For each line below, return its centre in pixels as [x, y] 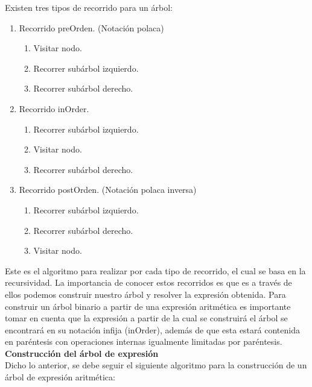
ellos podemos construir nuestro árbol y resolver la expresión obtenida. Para [145, 294]
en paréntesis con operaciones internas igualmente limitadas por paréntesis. [144, 341]
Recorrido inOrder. [54, 108]
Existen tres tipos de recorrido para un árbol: [89, 7]
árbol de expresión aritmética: [60, 377]
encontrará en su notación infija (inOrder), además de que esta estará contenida [152, 329]
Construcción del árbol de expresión [82, 353]
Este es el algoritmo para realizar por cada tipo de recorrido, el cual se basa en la [155, 270]
